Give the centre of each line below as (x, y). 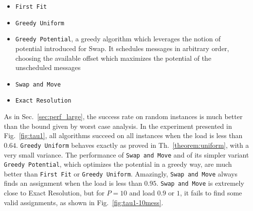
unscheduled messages (48, 67)
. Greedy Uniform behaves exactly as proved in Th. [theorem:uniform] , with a (132, 145)
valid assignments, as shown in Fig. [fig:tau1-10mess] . (84, 202)
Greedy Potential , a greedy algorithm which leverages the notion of (118, 39)
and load (142, 193)
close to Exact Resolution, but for (54, 193)
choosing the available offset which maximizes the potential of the (113, 58)
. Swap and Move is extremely (200, 183)
